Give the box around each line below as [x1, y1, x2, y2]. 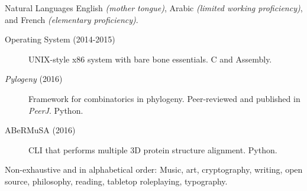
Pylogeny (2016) [5, 73, 63, 85]
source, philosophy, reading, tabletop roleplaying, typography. [5, 174, 228, 187]
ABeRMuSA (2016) [5, 124, 76, 136]
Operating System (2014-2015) [5, 33, 115, 45]
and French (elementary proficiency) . [5, 13, 138, 25]
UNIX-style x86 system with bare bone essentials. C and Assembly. [28, 52, 272, 65]
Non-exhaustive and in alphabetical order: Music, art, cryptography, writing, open [5, 163, 303, 176]
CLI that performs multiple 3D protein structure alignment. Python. [28, 143, 277, 156]
